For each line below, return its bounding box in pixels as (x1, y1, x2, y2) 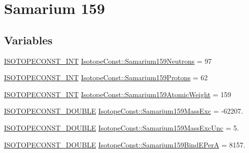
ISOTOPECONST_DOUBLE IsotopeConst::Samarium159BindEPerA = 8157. (4, 139, 245, 150)
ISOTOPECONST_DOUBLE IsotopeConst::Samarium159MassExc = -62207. (4, 106, 243, 116)
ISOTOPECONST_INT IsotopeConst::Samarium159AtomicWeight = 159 (4, 89, 231, 99)
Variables (4, 32, 53, 47)
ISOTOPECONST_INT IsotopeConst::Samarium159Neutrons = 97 (4, 55, 212, 66)
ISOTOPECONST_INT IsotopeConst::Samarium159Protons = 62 (4, 72, 208, 83)
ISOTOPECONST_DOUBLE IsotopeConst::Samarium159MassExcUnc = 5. (4, 122, 239, 133)
